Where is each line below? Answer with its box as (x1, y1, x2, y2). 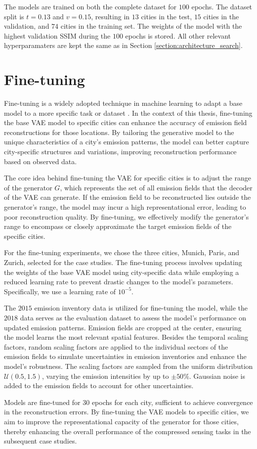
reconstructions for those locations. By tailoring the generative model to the (4, 127, 234, 137)
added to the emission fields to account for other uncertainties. (4, 380, 194, 391)
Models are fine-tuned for (4, 397, 81, 407)
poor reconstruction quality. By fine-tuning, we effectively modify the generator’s (4, 211, 249, 222)
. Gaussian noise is (189, 370, 245, 381)
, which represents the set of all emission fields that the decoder (60, 182, 253, 192)
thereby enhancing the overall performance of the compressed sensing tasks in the (4, 426, 251, 436)
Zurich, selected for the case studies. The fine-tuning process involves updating (4, 257, 242, 267)
